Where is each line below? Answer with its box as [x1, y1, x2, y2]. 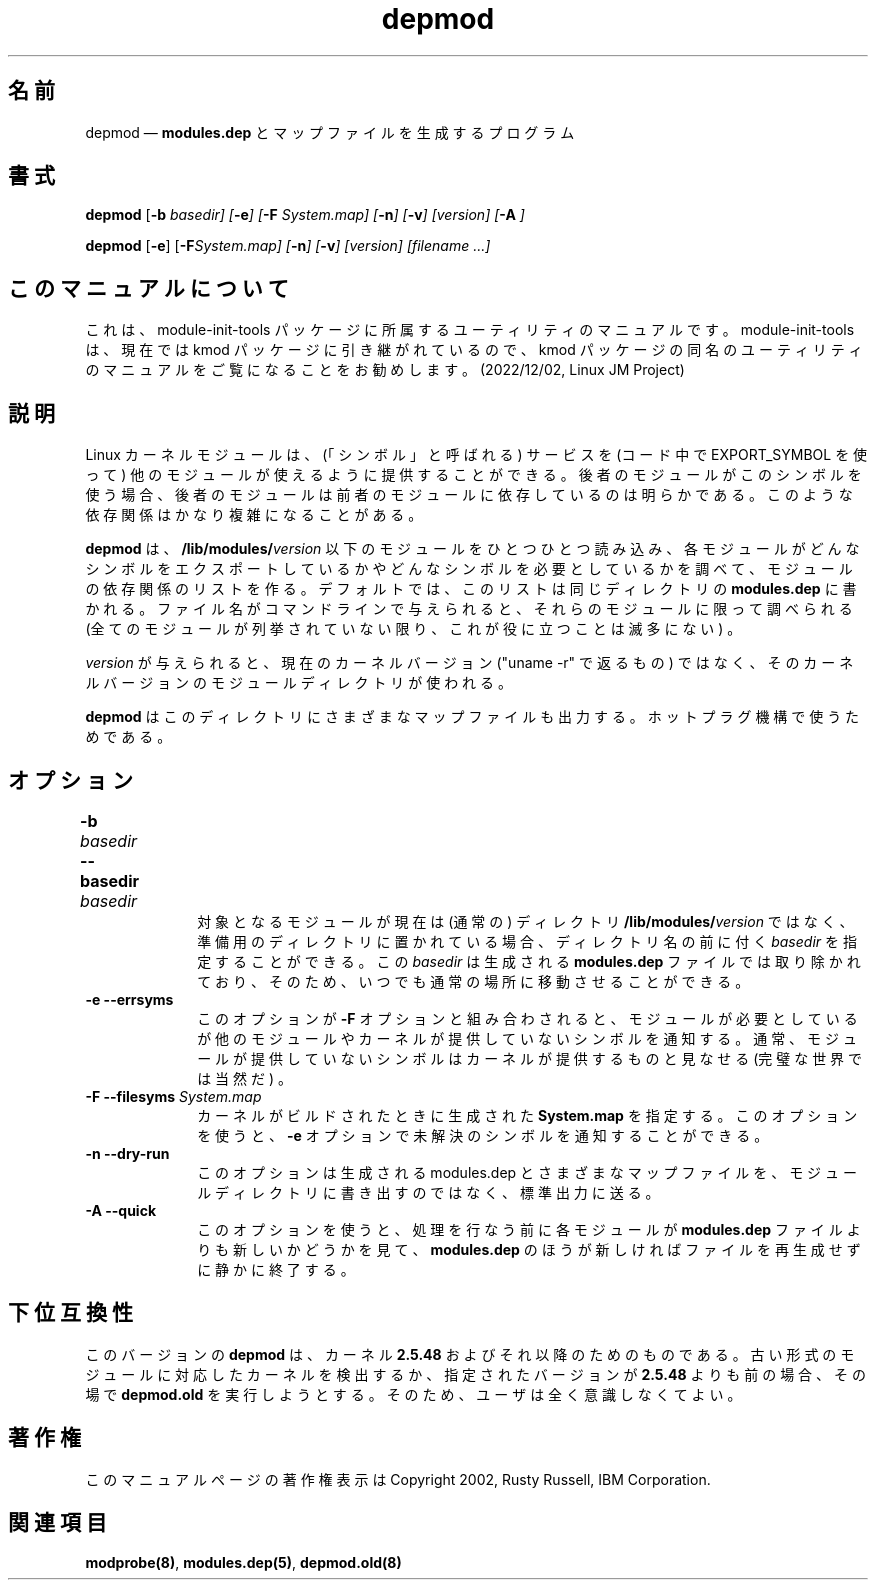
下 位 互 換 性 [8, 1300, 133, 1326]
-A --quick [85, 1201, 157, 1219]
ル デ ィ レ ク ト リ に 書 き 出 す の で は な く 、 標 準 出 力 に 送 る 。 [197, 1183, 660, 1201]
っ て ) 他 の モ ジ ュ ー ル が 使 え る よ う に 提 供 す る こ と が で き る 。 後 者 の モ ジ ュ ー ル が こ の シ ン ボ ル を [85, 466, 862, 484]
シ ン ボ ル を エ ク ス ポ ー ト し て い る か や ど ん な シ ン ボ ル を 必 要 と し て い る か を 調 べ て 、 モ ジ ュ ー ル [85, 560, 853, 578]
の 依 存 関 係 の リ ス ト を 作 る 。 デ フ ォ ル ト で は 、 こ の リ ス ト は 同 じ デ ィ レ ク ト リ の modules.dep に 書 [85, 580, 857, 598]
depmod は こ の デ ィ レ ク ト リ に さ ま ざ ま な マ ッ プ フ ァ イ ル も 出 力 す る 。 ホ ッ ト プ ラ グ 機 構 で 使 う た [85, 708, 860, 726]
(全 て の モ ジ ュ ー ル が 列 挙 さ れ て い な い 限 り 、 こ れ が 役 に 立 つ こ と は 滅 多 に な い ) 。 [85, 620, 742, 638]
